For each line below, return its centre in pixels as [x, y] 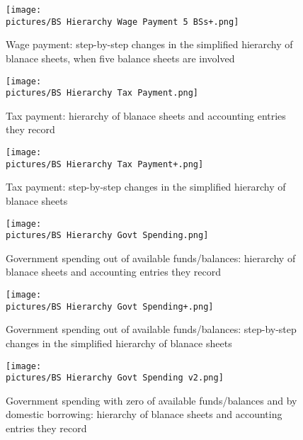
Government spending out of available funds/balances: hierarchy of [151, 258]
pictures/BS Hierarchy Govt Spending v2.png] [115, 378]
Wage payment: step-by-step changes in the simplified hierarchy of [149, 44]
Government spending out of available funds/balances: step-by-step [151, 329]
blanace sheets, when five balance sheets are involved [120, 58]
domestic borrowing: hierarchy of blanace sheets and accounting [144, 414]
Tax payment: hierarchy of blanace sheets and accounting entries [146, 115]
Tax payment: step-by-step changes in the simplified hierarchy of [146, 187]
